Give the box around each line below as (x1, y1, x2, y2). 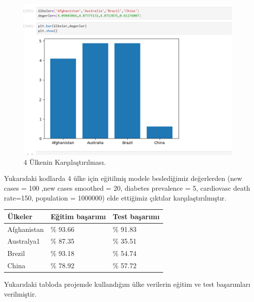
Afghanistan (7, 224, 44, 234)
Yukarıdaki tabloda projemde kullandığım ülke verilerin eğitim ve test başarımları (4, 279, 251, 289)
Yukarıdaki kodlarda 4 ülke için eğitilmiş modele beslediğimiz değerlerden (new (4, 173, 242, 183)
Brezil (7, 248, 25, 258)
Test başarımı (113, 211, 160, 221)
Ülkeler (7, 211, 32, 221)
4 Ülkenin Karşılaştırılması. (24, 156, 106, 167)
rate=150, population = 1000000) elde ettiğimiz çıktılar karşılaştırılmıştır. (4, 192, 226, 202)
